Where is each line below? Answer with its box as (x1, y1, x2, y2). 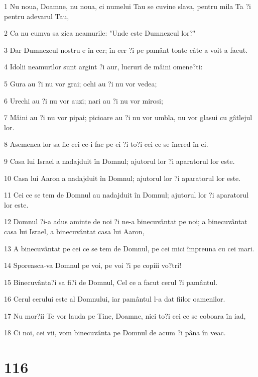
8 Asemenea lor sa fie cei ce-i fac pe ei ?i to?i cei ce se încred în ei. (4, 139, 208, 149)
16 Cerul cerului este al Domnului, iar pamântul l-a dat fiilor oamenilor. (4, 294, 225, 304)
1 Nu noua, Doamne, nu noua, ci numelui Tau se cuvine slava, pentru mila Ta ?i (4, 1, 251, 11)
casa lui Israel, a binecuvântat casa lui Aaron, (4, 226, 145, 236)
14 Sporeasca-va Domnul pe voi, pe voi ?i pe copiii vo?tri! (4, 260, 182, 270)
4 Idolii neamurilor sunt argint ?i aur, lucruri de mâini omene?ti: (4, 61, 203, 72)
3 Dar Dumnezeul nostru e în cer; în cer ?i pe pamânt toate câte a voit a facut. (4, 44, 248, 55)
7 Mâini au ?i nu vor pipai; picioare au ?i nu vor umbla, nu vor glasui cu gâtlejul (4, 112, 252, 123)
